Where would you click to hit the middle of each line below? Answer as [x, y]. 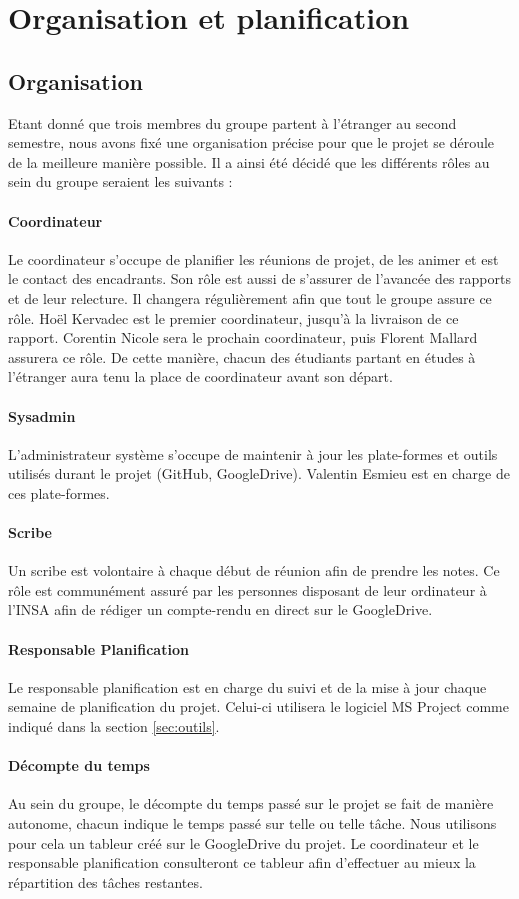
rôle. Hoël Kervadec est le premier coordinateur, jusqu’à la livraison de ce [233, 317]
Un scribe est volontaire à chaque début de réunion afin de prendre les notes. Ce [254, 570]
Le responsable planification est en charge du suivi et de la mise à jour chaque [247, 686]
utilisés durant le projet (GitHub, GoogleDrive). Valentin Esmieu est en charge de [259, 473]
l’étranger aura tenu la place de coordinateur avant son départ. [200, 376]
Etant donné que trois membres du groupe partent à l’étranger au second [232, 122]
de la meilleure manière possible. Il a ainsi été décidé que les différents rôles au [249, 161]
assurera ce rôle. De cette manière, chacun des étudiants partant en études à [242, 356]
